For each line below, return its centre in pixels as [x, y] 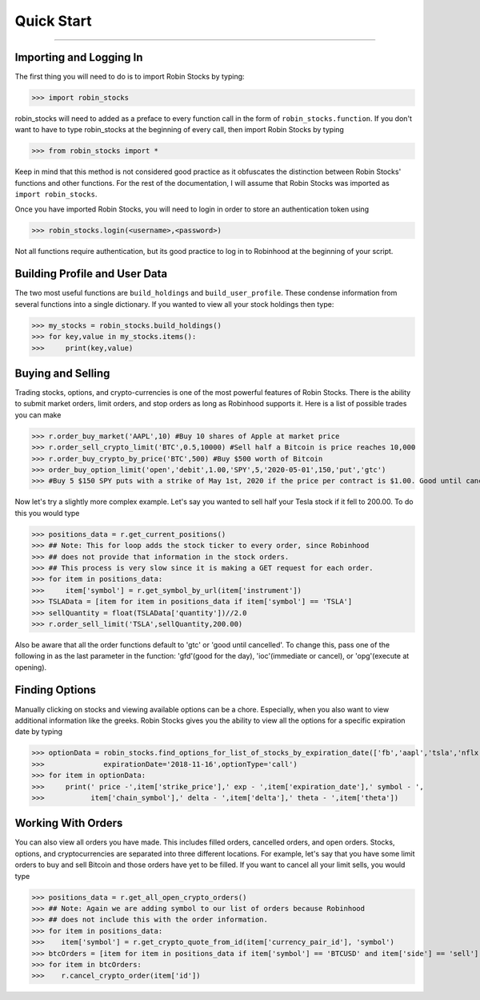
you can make [38, 415]
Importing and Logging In [79, 57]
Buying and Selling [62, 373]
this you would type [47, 513]
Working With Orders [69, 823]
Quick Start [53, 21]
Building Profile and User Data [91, 274]
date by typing [39, 732]
